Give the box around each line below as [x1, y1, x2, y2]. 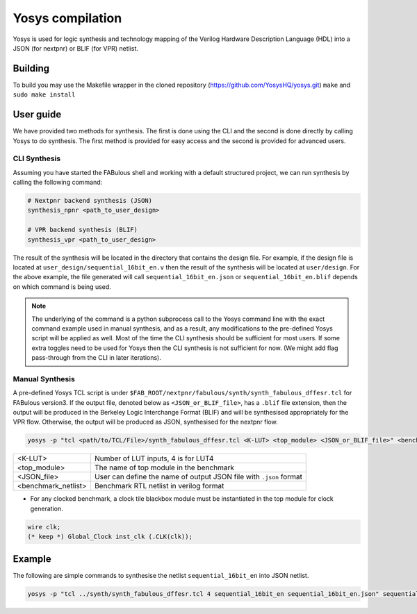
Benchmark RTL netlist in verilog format [94, 481, 224, 491]
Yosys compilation [13, 10, 122, 26]
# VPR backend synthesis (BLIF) [27, 226, 138, 234]
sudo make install [13, 91, 76, 99]
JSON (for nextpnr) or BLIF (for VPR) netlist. [13, 44, 138, 52]
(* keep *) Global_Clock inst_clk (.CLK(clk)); [27, 533, 193, 541]
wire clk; [27, 523, 61, 531]
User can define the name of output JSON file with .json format [94, 472, 302, 482]
